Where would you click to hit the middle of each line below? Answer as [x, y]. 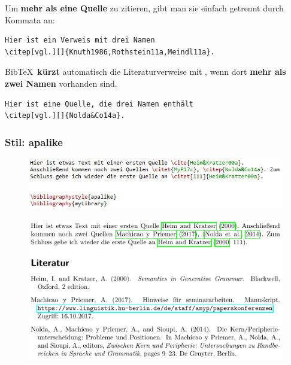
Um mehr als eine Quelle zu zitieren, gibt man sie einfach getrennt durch [144, 8]
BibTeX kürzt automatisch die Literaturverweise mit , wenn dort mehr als [145, 72]
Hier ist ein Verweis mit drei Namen [80, 40]
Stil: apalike [34, 142]
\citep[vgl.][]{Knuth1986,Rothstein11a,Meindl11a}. [110, 52]
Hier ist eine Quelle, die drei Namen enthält [99, 104]
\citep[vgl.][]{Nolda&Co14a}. [65, 116]
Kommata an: [30, 19]
